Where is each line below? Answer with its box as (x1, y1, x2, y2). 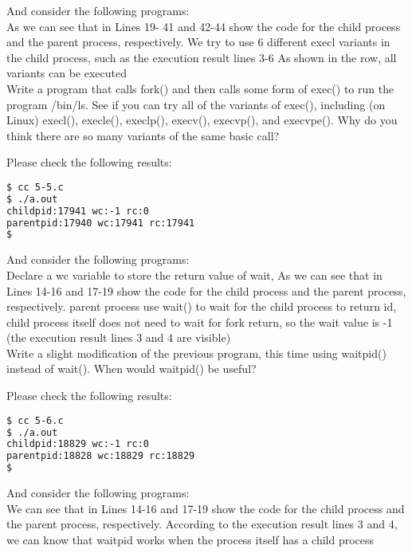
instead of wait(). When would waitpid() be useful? (6, 360, 257, 377)
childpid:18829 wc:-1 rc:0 (6, 438, 149, 450)
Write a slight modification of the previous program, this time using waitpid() (6, 344, 386, 361)
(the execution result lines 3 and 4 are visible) (6, 329, 231, 346)
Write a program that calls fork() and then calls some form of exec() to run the (6, 80, 394, 96)
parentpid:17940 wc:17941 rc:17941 (6, 217, 195, 229)
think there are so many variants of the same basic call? (6, 127, 280, 143)
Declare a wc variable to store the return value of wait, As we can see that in (6, 266, 383, 283)
